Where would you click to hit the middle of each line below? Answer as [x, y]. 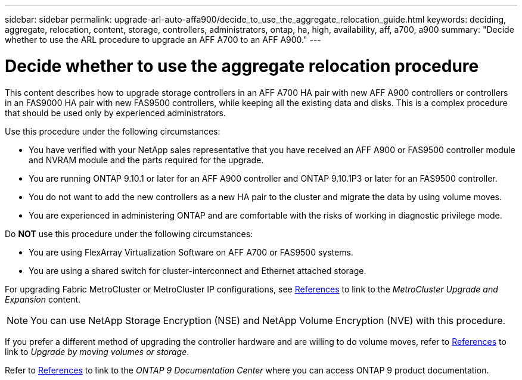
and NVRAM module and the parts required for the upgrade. [146, 160]
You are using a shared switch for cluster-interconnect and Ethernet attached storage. [198, 270]
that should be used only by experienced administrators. [116, 113]
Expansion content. [43, 299]
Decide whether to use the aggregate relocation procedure [242, 66]
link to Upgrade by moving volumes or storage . [97, 351]
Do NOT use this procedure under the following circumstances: [129, 233]
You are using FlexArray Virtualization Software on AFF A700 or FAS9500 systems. [191, 252]
